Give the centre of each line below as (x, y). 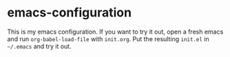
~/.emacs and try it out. (39, 46)
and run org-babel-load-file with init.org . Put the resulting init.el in (108, 38)
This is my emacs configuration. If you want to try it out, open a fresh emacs (115, 32)
